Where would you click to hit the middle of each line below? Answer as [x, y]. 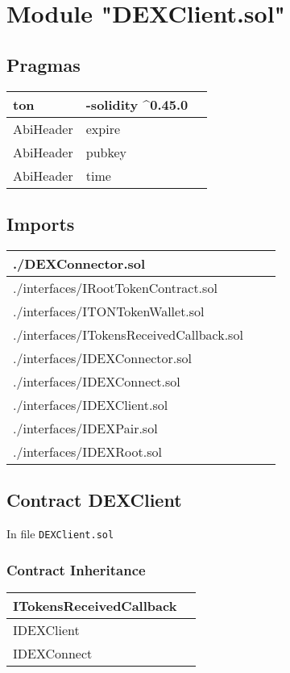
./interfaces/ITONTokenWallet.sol [109, 311]
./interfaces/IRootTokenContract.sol [115, 287]
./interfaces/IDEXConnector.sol [103, 357]
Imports [41, 223]
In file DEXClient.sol [60, 533]
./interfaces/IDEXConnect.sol [97, 381]
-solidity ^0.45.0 [137, 104]
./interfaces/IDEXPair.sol [85, 428]
